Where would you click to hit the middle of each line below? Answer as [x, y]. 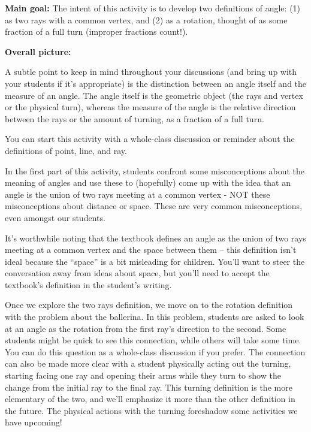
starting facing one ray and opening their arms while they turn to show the [143, 375]
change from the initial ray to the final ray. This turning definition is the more [149, 387]
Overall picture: [38, 51]
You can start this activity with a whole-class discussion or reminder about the [150, 139]
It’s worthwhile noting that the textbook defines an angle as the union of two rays [155, 238]
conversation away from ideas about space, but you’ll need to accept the [137, 273]
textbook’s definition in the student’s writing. [88, 284]
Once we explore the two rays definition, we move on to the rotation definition [149, 305]
